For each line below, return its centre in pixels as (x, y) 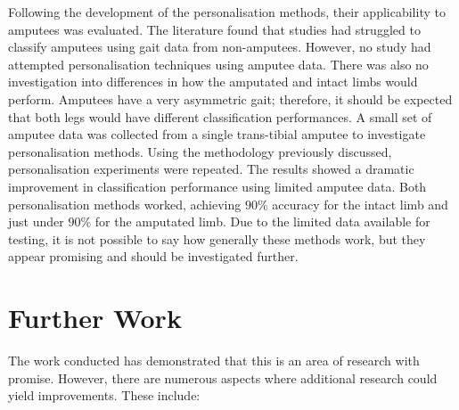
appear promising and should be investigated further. (153, 256)
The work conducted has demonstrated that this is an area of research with (214, 361)
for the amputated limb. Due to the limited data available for (262, 221)
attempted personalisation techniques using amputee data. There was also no (218, 64)
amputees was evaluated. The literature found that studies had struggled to (214, 29)
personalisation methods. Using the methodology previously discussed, (200, 151)
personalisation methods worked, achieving (125, 204)
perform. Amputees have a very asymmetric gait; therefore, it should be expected (230, 98)
